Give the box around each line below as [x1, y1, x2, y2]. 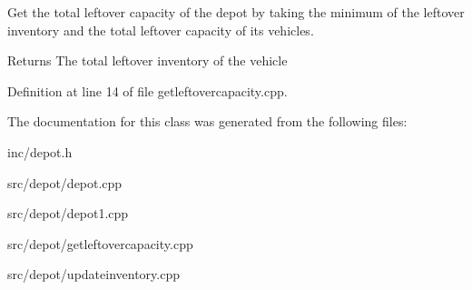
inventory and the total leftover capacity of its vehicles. [7, 20, 314, 39]
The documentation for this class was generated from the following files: [7, 112, 408, 131]
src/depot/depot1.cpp [7, 204, 129, 223]
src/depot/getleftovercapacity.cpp [7, 234, 193, 253]
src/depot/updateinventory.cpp [7, 265, 180, 284]
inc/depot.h [7, 142, 73, 161]
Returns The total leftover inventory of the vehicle [7, 51, 288, 70]
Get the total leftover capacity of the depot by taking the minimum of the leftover [7, 3, 465, 21]
